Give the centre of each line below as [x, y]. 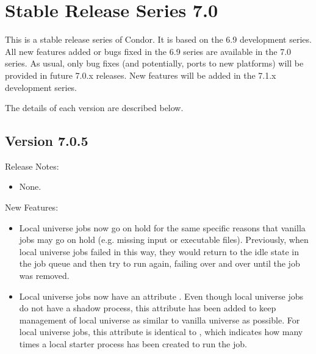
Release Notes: [32, 166]
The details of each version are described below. [94, 108]
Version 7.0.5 [47, 141]
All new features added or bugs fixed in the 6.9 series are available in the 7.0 [148, 51]
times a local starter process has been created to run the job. [133, 344]
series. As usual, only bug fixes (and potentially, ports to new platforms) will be [154, 63]
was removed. [44, 276]
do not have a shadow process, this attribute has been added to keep [148, 308]
